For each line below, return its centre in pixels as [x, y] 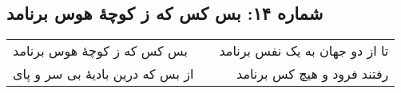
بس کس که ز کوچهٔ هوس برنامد [100, 51]
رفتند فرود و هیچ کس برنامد [312, 74]
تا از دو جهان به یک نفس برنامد [304, 51]
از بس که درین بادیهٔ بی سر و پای [103, 74]
